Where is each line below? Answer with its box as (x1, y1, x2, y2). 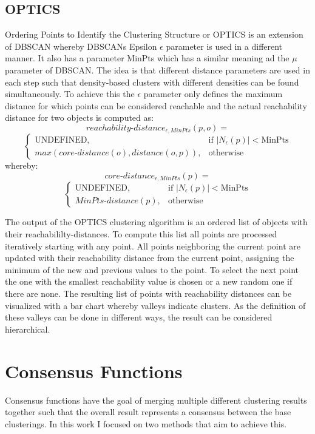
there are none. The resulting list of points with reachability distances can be (5, 287, 292, 300)
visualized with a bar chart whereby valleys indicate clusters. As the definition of (5, 299, 306, 311)
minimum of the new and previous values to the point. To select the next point (5, 263, 299, 276)
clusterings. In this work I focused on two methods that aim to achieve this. (5, 417, 287, 430)
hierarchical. (5, 322, 50, 335)
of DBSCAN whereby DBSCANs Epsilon (5, 39, 157, 52)
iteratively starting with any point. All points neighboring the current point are (5, 239, 300, 252)
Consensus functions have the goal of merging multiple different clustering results (5, 393, 307, 406)
